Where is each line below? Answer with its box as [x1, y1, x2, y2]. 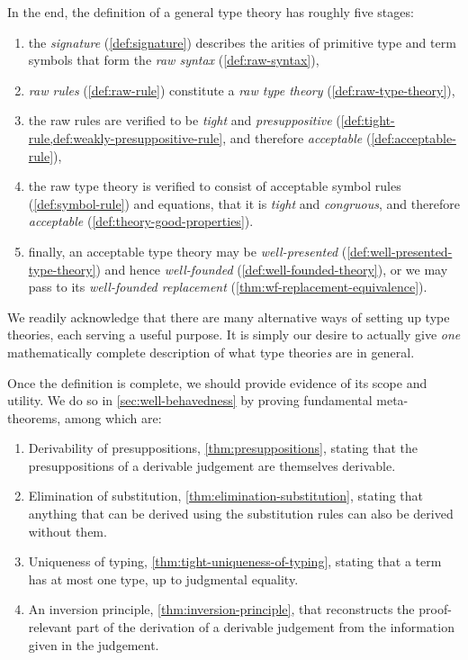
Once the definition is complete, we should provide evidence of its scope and [7, 373, 427, 392]
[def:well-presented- [346, 241, 453, 260]
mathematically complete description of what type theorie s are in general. [7, 342, 415, 361]
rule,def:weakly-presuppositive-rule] [28, 128, 223, 147]
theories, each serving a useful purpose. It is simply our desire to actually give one [7, 325, 461, 344]
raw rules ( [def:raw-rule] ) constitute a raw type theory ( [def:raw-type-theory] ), [28, 80, 455, 99]
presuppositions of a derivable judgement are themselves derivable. [28, 456, 396, 475]
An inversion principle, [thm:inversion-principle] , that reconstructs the [28, 600, 415, 619]
